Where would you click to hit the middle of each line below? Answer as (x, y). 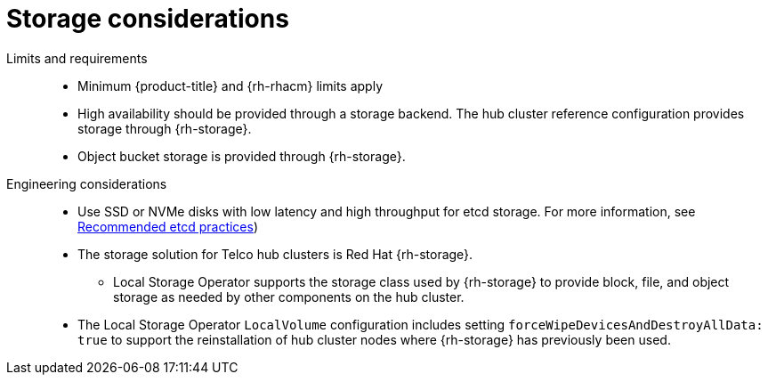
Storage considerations (148, 19)
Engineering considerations (87, 183)
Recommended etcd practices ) (168, 226)
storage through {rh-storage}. (165, 128)
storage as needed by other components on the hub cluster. (289, 297)
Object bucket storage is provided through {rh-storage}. (242, 156)
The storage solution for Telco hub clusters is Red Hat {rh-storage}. (275, 254)
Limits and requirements (77, 58)
